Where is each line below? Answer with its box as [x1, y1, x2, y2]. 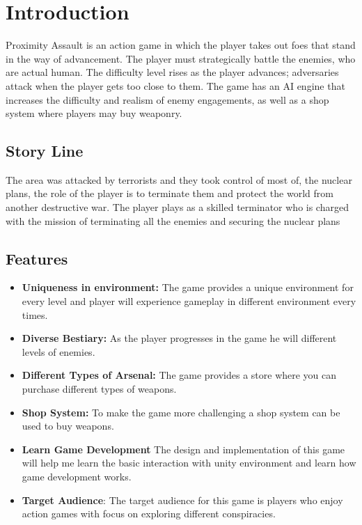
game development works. [22, 469, 132, 483]
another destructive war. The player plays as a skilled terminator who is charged [6, 200, 349, 214]
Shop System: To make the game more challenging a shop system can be [22, 405, 340, 419]
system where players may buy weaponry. [6, 106, 182, 120]
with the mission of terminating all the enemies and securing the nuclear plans [6, 213, 340, 228]
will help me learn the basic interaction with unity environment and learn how [22, 455, 356, 470]
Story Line [6, 140, 84, 162]
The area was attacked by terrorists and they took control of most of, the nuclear [6, 172, 352, 187]
